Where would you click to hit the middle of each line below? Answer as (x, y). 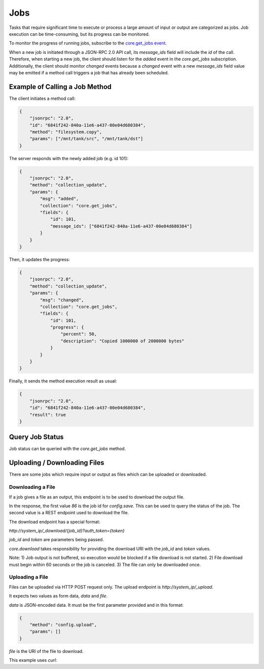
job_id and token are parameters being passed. (56, 540)
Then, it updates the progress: (40, 259)
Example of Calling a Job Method (60, 86)
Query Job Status (36, 437)
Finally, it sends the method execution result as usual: (63, 381)
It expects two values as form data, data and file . (58, 596)
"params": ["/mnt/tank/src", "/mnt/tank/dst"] (87, 139)
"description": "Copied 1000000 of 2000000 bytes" (122, 341)
